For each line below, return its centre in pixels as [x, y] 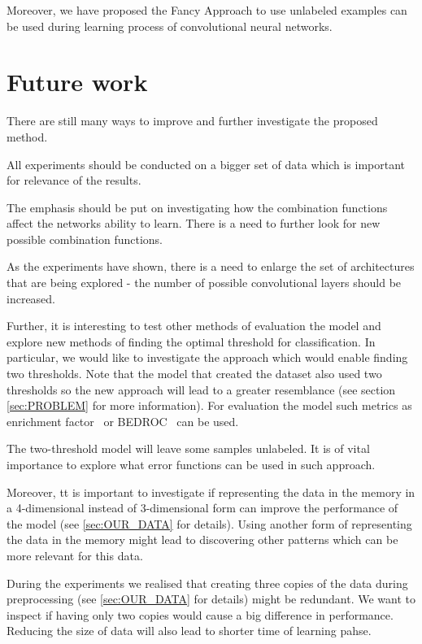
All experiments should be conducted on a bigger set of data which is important [206, 164]
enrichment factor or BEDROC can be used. [123, 421]
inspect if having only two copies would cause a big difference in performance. [200, 614]
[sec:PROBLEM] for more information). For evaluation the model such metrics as [209, 405]
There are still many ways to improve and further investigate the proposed [192, 121]
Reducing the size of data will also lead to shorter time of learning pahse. [189, 631]
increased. [31, 298]
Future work [77, 82]
